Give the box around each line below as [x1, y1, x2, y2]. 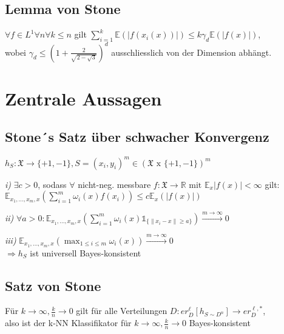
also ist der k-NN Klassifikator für [5, 316, 132, 329]
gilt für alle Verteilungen [76, 304, 167, 317]
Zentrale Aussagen [5, 85, 162, 110]
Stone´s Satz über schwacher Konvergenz [5, 127, 269, 146]
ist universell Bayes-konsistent [30, 246, 141, 259]
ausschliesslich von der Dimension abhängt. [111, 45, 272, 58]
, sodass [38, 178, 67, 190]
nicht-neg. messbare [78, 178, 151, 190]
